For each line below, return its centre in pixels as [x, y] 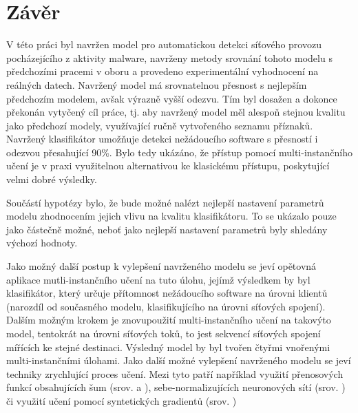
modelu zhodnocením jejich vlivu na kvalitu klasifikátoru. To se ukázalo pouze [171, 216]
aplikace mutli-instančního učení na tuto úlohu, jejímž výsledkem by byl [158, 279]
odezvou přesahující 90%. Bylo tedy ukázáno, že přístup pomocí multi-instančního [179, 152]
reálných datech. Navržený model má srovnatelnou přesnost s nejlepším [157, 84]
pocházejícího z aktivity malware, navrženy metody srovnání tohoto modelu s [169, 57]
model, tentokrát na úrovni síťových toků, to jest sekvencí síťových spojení [164, 333]
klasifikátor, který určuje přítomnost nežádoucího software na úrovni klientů [167, 293]
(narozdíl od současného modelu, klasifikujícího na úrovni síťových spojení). [166, 306]
